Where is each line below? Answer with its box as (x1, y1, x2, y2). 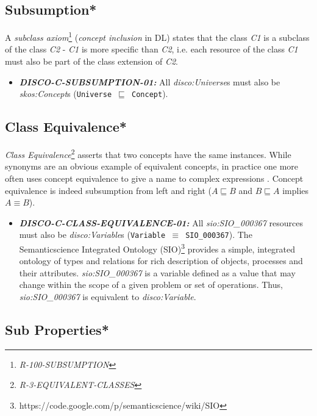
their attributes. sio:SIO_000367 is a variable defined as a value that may (19, 266, 296, 279)
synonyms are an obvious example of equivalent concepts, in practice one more (5, 160, 299, 173)
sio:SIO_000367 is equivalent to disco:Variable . (19, 290, 196, 303)
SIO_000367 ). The (185, 228, 252, 241)
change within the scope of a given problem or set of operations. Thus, (19, 278, 283, 291)
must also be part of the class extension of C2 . (5, 55, 178, 68)
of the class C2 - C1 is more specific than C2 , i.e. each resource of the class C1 (5, 43, 298, 56)
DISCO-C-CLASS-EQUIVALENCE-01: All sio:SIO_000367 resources (19, 216, 304, 229)
